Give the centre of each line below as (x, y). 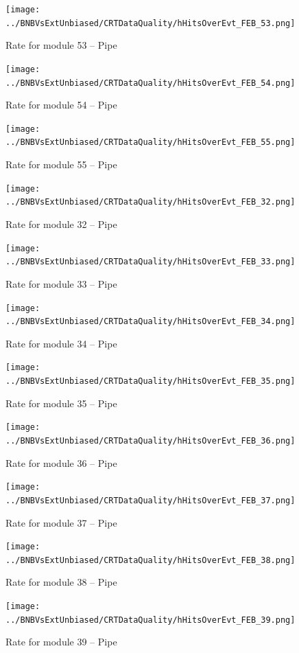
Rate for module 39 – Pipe (61, 642)
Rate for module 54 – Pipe (61, 105)
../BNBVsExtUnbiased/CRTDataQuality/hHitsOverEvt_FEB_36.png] (151, 441)
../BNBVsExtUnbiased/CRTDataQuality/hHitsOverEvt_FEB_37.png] (151, 500)
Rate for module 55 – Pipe (61, 164)
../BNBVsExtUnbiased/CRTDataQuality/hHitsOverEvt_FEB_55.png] (151, 142)
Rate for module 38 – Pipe (61, 582)
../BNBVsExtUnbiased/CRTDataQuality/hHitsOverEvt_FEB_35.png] (151, 381)
